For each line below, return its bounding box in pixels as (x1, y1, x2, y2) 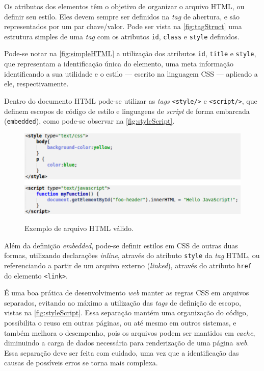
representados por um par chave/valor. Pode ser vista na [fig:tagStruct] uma (4, 21, 242, 32)
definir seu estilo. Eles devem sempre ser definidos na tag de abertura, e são (4, 11, 240, 21)
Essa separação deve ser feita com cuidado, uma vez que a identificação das (4, 347, 239, 358)
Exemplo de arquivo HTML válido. (24, 223, 134, 234)
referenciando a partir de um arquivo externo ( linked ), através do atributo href (4, 260, 252, 270)
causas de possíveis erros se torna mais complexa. (4, 357, 158, 368)
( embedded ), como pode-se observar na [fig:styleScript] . (4, 115, 175, 126)
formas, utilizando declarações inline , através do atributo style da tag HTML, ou (4, 250, 260, 261)
